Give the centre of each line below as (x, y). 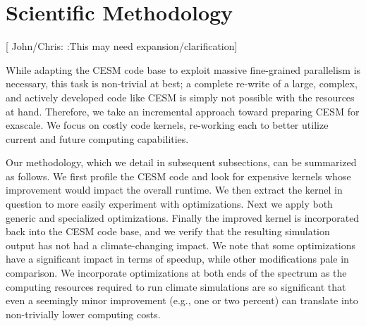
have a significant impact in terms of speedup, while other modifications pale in (177, 259)
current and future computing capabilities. (97, 138)
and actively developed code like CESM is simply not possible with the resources (180, 97)
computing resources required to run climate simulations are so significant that (176, 286)
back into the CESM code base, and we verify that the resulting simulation (168, 231)
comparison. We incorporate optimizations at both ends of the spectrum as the (176, 273)
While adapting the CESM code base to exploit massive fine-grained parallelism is (183, 69)
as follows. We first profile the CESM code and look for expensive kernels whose (178, 176)
